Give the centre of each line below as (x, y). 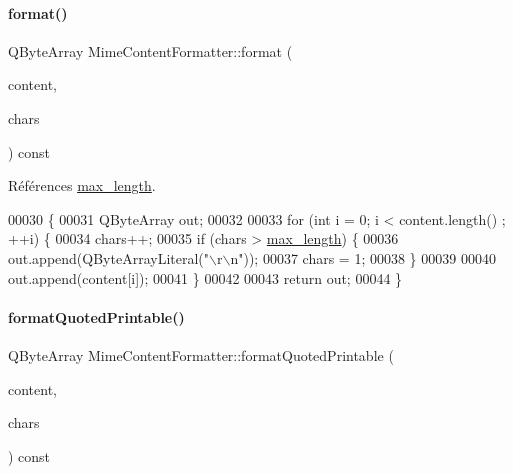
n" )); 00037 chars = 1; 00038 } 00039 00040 (363, 257)
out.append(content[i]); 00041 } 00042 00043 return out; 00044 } (205, 277)
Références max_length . (82, 185)
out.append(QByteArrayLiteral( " (109, 257)
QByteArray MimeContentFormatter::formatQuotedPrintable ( (201, 354)
